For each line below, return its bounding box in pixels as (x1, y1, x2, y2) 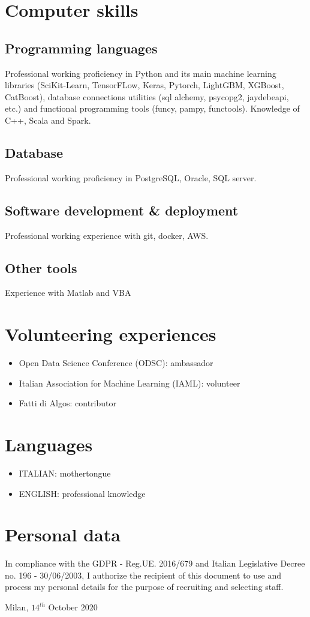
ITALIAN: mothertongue (19, 466, 111, 479)
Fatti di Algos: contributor (19, 397, 116, 409)
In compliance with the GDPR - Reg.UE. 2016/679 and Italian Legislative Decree (5, 557, 305, 570)
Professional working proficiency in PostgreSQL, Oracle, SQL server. (5, 171, 257, 184)
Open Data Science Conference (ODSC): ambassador (19, 357, 213, 369)
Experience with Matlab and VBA (5, 286, 131, 299)
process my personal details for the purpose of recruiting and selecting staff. (5, 580, 284, 593)
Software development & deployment (5, 200, 239, 219)
